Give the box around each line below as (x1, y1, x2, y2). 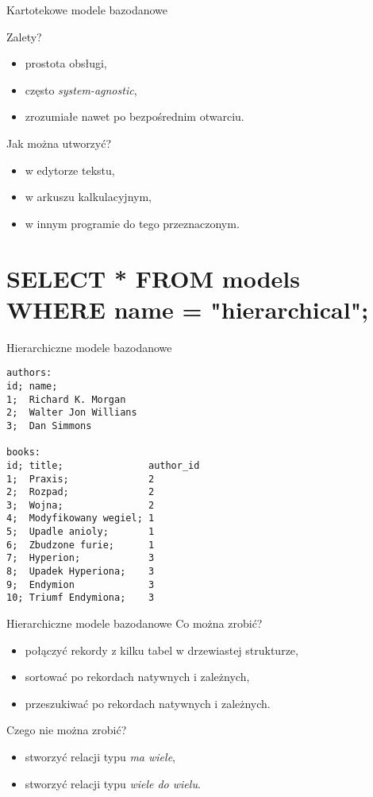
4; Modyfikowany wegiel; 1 (6, 513, 155, 524)
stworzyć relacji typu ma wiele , (25, 749, 175, 765)
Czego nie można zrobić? (6, 722, 127, 738)
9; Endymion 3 (6, 578, 155, 590)
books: (6, 447, 40, 458)
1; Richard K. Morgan (6, 393, 126, 405)
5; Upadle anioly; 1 (6, 526, 155, 538)
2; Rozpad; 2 (6, 486, 155, 498)
